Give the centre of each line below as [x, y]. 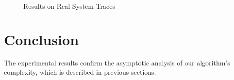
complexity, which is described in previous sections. [80, 72]
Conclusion [42, 39]
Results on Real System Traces [69, 6]
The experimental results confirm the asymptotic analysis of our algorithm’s [117, 62]
